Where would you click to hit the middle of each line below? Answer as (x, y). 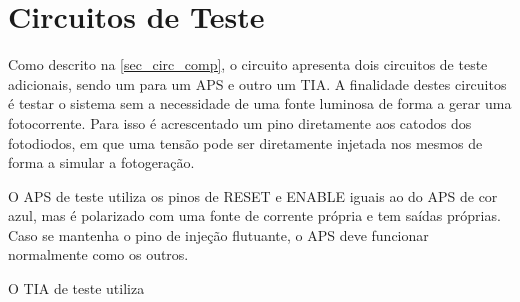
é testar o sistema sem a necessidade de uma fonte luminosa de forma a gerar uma (260, 103)
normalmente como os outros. (98, 254)
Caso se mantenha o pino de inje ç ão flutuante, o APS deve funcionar (218, 234)
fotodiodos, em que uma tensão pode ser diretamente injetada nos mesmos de (245, 142)
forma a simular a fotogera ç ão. (101, 162)
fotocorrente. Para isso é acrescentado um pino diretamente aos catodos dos (240, 122)
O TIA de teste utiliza (76, 288)
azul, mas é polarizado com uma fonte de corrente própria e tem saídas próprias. (254, 215)
